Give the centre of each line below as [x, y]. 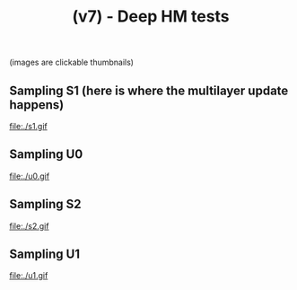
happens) [37, 105]
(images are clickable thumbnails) [72, 62]
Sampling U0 [46, 154]
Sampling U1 [45, 255]
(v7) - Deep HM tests [151, 17]
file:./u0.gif [30, 176]
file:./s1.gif [28, 126]
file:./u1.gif [29, 276]
